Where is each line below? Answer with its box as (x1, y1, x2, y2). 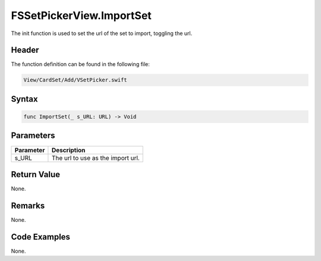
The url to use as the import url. (51, 153, 140, 162)
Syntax (11, 94, 38, 104)
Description (51, 146, 86, 154)
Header (11, 45, 39, 55)
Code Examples (11, 232, 71, 242)
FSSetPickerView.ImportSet (11, 9, 152, 22)
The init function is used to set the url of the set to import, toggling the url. (11, 30, 193, 37)
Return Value (11, 169, 61, 180)
